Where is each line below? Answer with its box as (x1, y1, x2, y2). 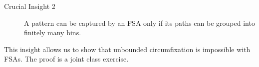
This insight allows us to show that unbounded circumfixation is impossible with (4, 44, 251, 54)
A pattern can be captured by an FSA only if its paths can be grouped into (24, 17, 255, 28)
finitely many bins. (24, 27, 81, 38)
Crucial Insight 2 (4, 1, 55, 11)
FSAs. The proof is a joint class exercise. (4, 54, 129, 64)
